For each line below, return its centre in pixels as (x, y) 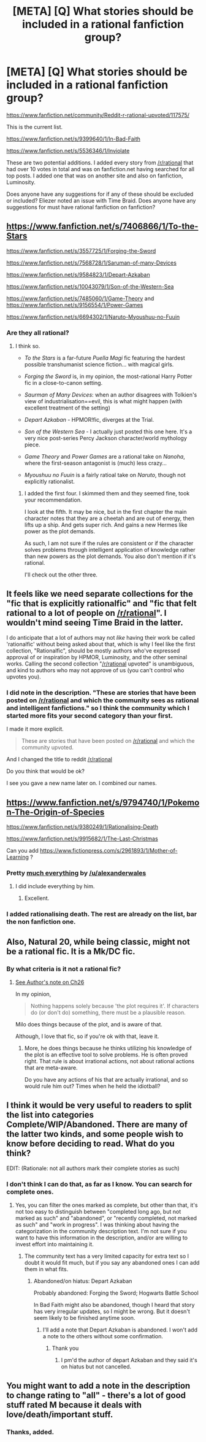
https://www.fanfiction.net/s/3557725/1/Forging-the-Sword (81, 250)
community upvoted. (48, 748)
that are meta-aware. (51, 1068)
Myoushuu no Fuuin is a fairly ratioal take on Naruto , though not (105, 475)
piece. (32, 445)
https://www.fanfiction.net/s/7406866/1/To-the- (102, 226)
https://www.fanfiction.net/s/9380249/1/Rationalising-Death (82, 826)
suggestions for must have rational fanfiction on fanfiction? (81, 207)
